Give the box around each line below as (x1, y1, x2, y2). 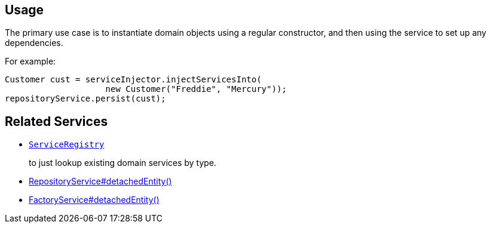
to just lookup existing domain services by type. (29, 158, 217, 168)
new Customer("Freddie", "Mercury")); (105, 84, 287, 94)
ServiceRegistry (29, 140, 105, 150)
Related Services (5, 113, 108, 129)
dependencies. (5, 38, 63, 48)
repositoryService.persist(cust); (5, 94, 166, 104)
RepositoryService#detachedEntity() (29, 176, 172, 187)
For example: (5, 56, 56, 67)
